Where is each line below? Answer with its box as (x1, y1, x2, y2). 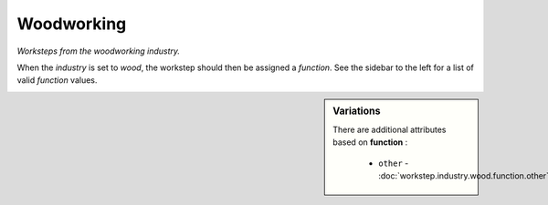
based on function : (332, 137, 408, 148)
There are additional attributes (332, 124, 447, 135)
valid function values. (16, 75, 98, 86)
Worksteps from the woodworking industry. (16, 46, 181, 56)
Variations (332, 105, 381, 118)
